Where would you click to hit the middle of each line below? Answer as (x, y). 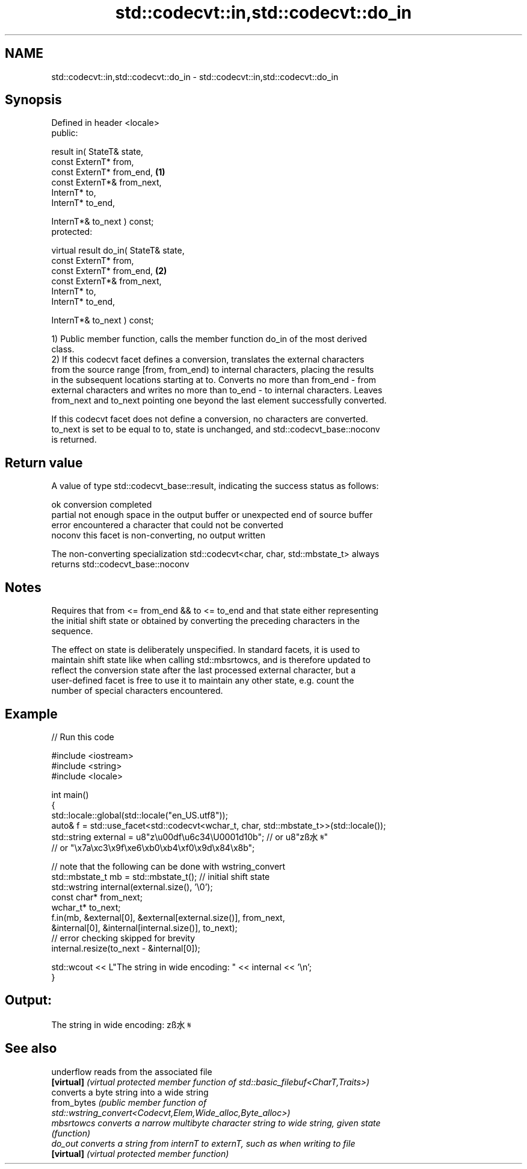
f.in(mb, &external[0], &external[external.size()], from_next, (168, 917)
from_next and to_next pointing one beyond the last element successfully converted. (219, 401)
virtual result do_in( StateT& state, (118, 251)
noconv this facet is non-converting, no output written (158, 535)
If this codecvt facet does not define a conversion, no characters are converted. (210, 419)
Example (31, 714)
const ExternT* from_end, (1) (108, 172)
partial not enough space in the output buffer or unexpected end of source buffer (212, 515)
